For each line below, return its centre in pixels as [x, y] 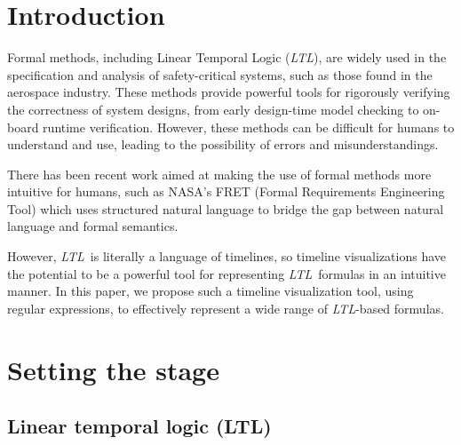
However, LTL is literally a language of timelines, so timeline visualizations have [227, 256]
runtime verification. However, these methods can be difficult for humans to [249, 127]
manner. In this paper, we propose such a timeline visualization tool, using [211, 291]
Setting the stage [113, 369]
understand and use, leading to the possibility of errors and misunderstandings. [223, 144]
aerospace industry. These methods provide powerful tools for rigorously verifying [229, 92]
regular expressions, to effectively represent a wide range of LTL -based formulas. [226, 308]
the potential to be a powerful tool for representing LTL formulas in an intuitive [227, 273]
